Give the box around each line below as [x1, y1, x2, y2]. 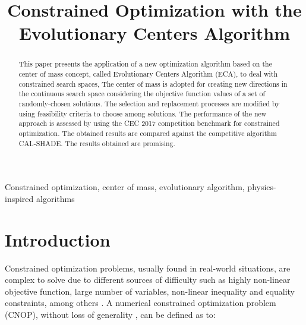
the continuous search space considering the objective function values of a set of [18, 89, 266, 99]
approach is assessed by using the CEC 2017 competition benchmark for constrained [18, 118, 280, 128]
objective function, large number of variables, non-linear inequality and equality [5, 285, 295, 297]
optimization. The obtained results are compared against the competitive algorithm [18, 128, 277, 138]
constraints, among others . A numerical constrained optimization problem [5, 296, 276, 309]
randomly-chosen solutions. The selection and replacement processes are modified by [18, 98, 280, 108]
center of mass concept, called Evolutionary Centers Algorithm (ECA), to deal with [18, 69, 278, 79]
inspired [5, 192, 34, 204]
